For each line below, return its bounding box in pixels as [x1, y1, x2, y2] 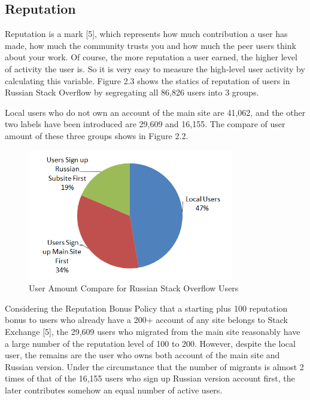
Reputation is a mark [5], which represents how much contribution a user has [5, 27, 288, 40]
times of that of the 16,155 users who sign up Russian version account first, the [5, 372, 295, 384]
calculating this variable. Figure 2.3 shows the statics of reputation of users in [5, 74, 290, 87]
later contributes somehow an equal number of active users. [5, 383, 223, 396]
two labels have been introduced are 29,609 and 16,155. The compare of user [5, 118, 285, 130]
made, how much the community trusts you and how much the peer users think [5, 39, 296, 51]
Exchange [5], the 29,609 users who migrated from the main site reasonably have [5, 325, 300, 337]
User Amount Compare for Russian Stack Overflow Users [29, 282, 239, 294]
